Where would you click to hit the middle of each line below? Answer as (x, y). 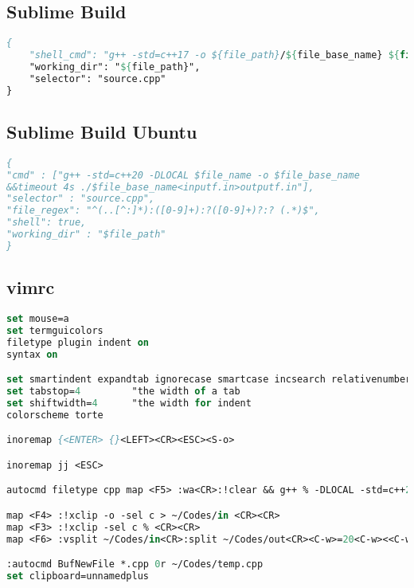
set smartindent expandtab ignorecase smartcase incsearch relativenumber (209, 380)
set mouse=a (38, 318)
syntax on (32, 354)
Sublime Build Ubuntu (102, 131)
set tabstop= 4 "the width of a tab (123, 392)
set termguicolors (55, 330)
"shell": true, (47, 223)
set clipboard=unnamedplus (78, 576)
